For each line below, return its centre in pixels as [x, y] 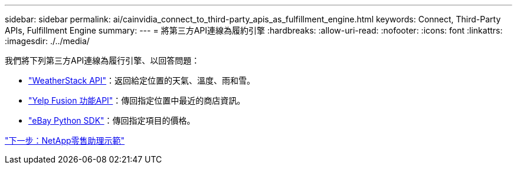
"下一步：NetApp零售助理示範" [65, 140]
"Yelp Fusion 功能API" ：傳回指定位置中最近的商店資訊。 [137, 100]
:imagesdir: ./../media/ [47, 41]
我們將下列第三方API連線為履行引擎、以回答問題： [102, 60]
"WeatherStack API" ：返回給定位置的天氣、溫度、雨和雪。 [142, 80]
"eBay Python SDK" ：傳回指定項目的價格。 [112, 120]
